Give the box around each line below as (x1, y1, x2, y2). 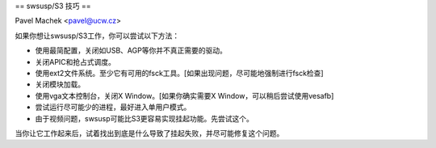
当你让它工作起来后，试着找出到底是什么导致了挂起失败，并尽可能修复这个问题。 (15, 128, 284, 137)
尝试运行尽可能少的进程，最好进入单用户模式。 (35, 102, 191, 112)
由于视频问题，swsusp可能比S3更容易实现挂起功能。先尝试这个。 (35, 113, 254, 123)
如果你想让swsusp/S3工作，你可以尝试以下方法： (15, 31, 180, 40)
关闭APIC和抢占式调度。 (35, 57, 116, 66)
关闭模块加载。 (35, 79, 85, 89)
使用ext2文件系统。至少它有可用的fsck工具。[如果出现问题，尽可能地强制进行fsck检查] (35, 68, 324, 78)
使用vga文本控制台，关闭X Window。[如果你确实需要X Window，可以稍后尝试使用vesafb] (35, 91, 334, 100)
